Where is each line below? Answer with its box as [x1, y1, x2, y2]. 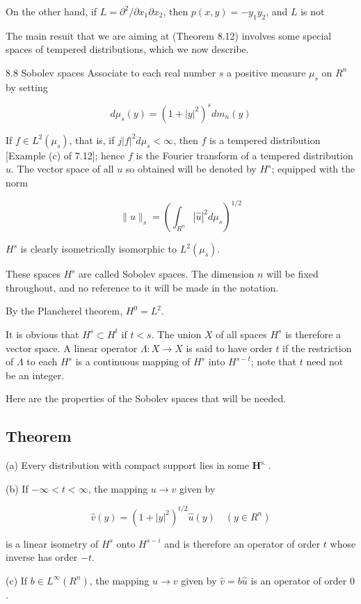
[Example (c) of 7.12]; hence [6, 148, 125, 162]
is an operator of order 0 [250, 573, 355, 587]
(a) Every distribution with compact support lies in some [6, 458, 249, 472]
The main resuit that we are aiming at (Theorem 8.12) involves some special [6, 28, 332, 42]
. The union [151, 326, 202, 341]
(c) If [6, 573, 28, 587]
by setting [6, 79, 48, 94]
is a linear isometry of [6, 536, 99, 550]
